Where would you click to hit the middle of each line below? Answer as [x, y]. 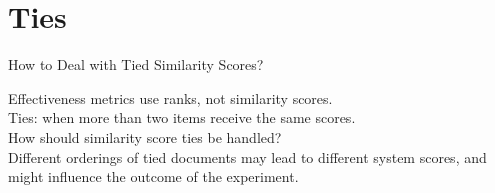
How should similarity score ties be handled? [145, 136]
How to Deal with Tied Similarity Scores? [136, 64]
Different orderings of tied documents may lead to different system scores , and [247, 156]
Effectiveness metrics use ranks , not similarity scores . [170, 97]
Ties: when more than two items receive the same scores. [182, 117]
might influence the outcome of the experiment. [153, 176]
